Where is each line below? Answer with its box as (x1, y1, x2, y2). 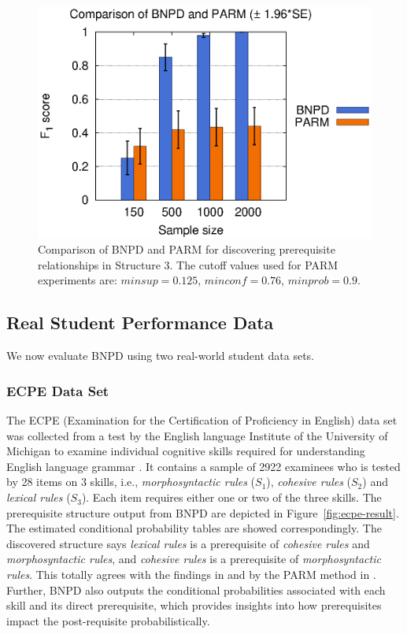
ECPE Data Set (6, 380, 109, 400)
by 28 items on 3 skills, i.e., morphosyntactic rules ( (6, 473, 256, 490)
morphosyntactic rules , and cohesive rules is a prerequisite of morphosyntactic (6, 551, 381, 567)
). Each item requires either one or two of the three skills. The (81, 489, 382, 506)
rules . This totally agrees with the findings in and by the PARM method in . (6, 566, 376, 583)
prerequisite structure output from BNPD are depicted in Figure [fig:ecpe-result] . (6, 504, 399, 521)
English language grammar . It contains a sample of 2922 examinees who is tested (6, 458, 401, 474)
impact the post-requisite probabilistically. (6, 612, 210, 628)
